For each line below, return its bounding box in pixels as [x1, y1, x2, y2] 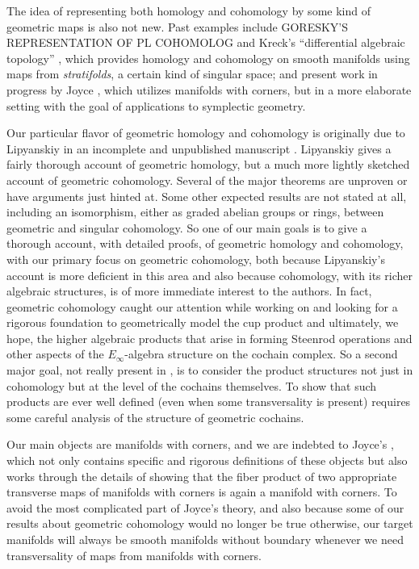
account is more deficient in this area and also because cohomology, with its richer [6, 266, 413, 283]
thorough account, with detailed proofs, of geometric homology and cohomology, [6, 235, 404, 252]
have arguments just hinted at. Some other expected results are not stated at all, [6, 187, 407, 204]
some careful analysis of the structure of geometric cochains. [6, 408, 304, 425]
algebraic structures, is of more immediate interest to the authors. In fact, [6, 282, 372, 299]
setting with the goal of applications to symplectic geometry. [6, 97, 306, 114]
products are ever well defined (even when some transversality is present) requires [6, 393, 411, 410]
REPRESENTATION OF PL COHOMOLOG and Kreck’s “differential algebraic [6, 34, 405, 51]
